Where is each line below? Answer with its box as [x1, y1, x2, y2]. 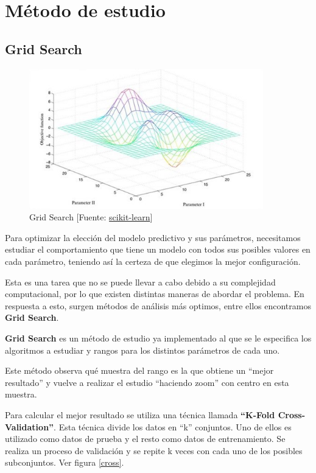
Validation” [5, 420, 54, 433]
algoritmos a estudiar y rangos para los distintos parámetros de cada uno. [5, 343, 280, 356]
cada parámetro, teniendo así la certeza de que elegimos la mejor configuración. [5, 255, 301, 268]
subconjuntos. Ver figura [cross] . [5, 456, 124, 469]
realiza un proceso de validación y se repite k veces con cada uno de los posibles [5, 444, 303, 457]
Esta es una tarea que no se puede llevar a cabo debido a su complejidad [5, 275, 276, 288]
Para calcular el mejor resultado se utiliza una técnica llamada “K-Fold [5, 408, 275, 421]
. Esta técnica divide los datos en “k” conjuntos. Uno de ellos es [54, 420, 292, 433]
